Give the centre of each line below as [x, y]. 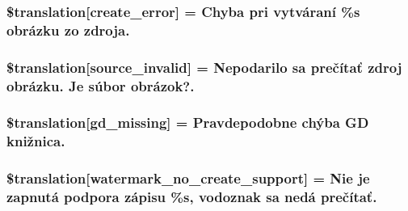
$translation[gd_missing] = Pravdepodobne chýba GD [188, 122]
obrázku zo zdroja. [68, 30]
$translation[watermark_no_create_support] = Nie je [188, 178]
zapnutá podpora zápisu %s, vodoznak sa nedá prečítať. [192, 197]
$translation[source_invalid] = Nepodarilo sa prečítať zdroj [204, 67]
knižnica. [36, 141]
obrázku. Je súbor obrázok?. [101, 85]
